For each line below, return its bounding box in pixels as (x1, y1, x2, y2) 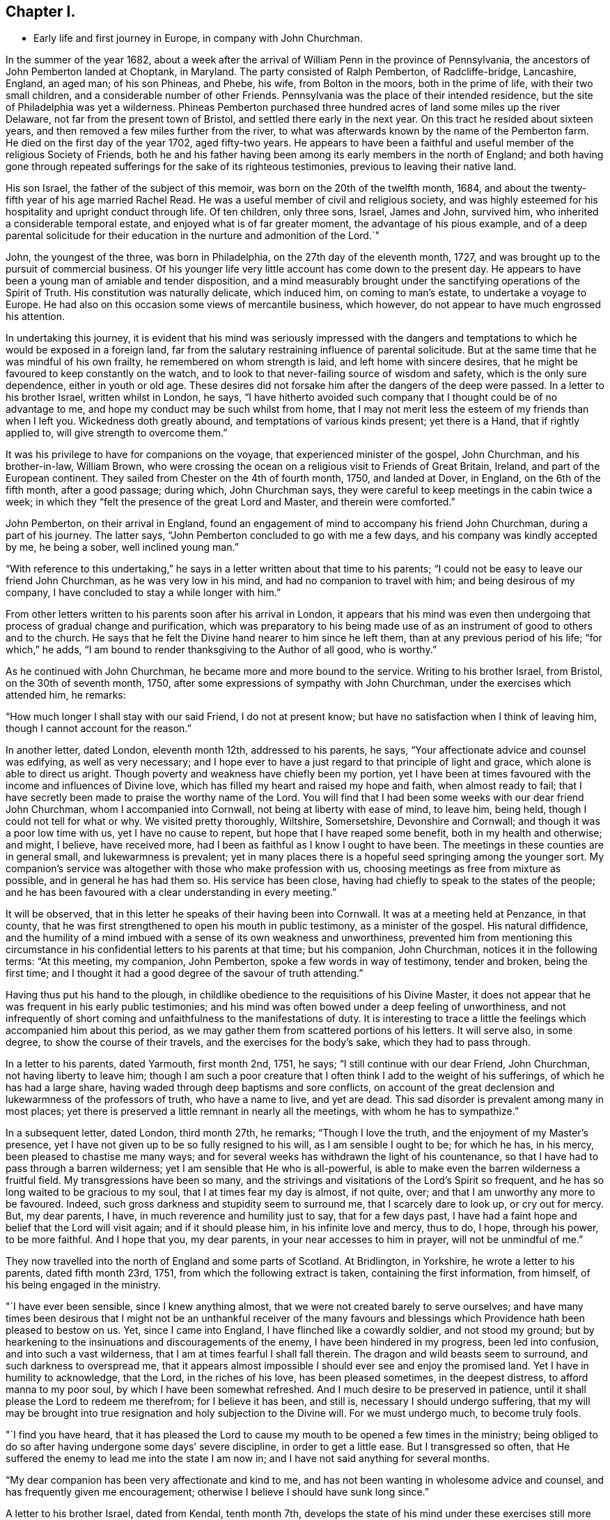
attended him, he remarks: (6, 689, 126, 701)
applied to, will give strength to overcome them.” (6, 427, 228, 439)
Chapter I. (6, 3, 76, 20)
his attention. (6, 310, 65, 323)
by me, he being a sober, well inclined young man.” (6, 541, 239, 554)
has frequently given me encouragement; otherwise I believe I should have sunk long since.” (6, 1486, 429, 1498)
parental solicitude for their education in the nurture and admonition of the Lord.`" (6, 229, 380, 242)
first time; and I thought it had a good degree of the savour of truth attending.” (6, 967, 363, 980)
